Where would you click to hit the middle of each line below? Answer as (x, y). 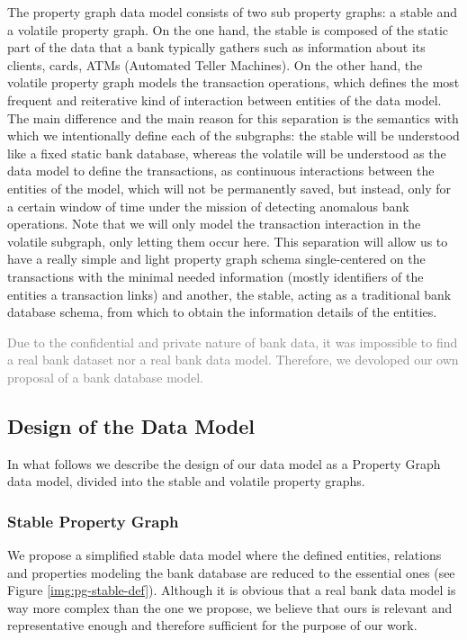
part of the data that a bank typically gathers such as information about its (216, 47)
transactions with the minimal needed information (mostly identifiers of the (216, 276)
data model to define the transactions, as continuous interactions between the (221, 171)
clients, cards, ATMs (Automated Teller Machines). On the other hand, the (215, 64)
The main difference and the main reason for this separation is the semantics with (233, 117)
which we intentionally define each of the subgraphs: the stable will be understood (233, 135)
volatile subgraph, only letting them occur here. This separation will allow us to (228, 241)
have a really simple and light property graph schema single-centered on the (216, 259)
